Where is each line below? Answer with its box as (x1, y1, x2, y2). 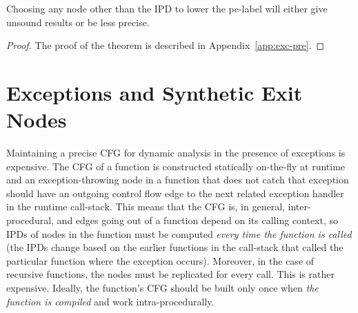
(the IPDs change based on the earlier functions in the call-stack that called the (6, 240, 344, 254)
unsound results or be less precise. (6, 14, 150, 29)
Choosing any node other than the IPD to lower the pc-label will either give (6, 1, 328, 15)
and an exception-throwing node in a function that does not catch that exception (6, 172, 349, 187)
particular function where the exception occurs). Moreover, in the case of (6, 253, 315, 267)
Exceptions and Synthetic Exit (6, 78, 303, 106)
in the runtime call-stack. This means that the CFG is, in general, (6, 199, 285, 214)
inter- (288, 199, 311, 214)
